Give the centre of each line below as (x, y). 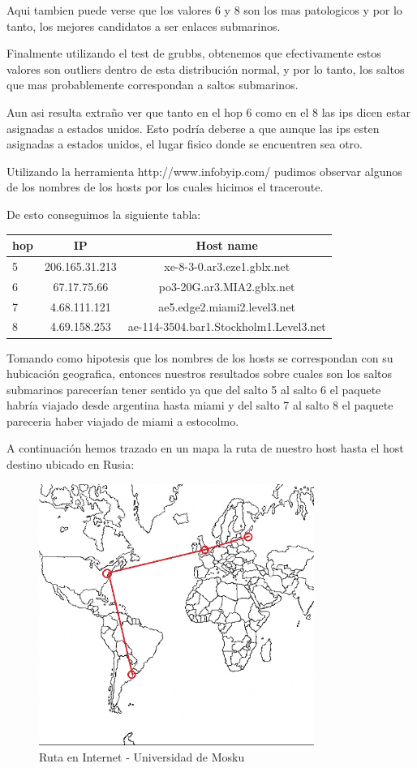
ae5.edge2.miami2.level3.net (227, 306)
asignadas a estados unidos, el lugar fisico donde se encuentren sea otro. (185, 144)
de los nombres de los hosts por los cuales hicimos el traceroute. (165, 187)
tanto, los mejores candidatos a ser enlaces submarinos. (144, 26)
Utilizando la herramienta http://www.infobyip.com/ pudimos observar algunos (204, 171)
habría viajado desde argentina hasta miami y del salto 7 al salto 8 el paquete (200, 405)
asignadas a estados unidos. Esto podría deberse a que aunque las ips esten (193, 128)
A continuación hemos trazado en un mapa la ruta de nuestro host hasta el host (205, 448)
